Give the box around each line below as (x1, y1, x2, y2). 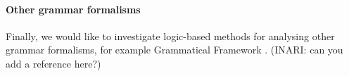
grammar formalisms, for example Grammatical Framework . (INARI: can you (6, 42, 343, 57)
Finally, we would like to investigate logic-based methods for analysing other (6, 28, 335, 43)
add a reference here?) (6, 56, 101, 70)
